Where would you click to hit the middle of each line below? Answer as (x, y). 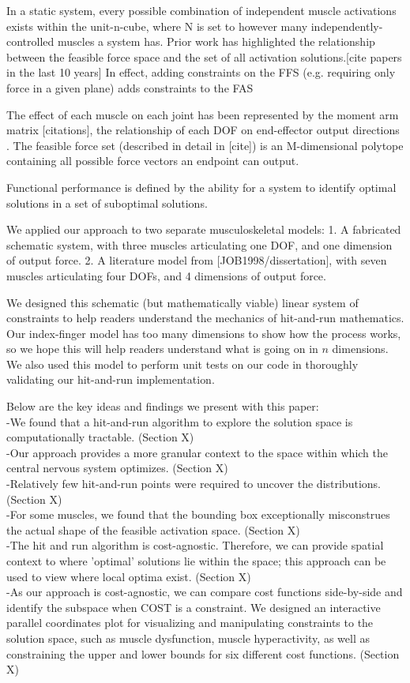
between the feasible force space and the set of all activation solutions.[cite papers (204, 56)
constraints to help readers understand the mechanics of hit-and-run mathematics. (205, 318)
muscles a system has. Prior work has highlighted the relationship (216, 41)
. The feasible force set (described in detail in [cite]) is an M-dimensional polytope (205, 145)
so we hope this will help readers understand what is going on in (162, 349)
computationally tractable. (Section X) (100, 437)
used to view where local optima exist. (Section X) (129, 576)
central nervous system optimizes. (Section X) (117, 468)
